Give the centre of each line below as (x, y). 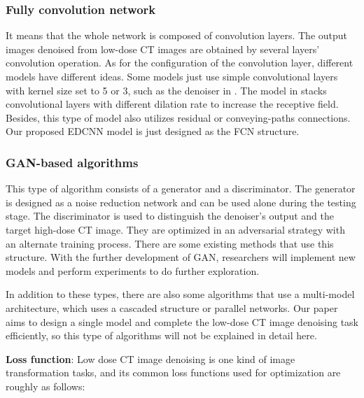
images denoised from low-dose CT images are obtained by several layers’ (163, 49)
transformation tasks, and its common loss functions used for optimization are (173, 372)
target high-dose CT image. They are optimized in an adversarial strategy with (175, 229)
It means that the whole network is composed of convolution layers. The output (177, 35)
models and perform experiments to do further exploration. (133, 270)
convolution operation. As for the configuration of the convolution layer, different (180, 63)
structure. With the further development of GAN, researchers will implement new (181, 257)
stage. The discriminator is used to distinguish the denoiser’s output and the (170, 216)
